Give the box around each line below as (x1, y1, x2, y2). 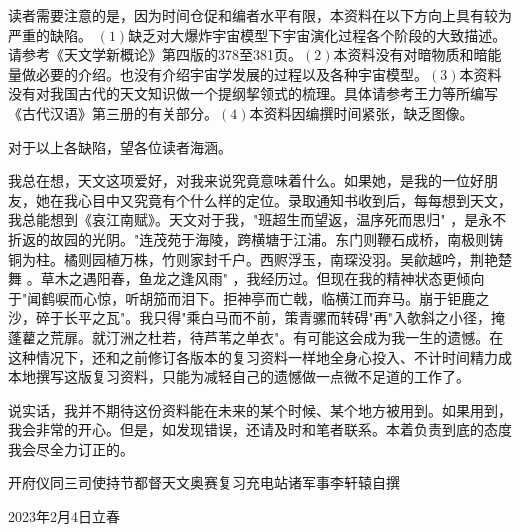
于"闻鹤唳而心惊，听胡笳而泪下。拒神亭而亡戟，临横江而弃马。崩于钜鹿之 (8, 287, 490, 308)
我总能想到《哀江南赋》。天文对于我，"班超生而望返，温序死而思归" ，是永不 (8, 209, 507, 230)
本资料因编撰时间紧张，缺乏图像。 (249, 102, 474, 123)
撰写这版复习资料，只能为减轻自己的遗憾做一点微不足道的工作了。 (35, 366, 470, 387)
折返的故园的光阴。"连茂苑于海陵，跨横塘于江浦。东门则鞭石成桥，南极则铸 (8, 228, 504, 249)
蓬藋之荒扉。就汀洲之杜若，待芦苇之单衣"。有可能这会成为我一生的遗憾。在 (8, 326, 504, 347)
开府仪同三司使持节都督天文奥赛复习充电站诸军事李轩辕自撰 (8, 472, 400, 493)
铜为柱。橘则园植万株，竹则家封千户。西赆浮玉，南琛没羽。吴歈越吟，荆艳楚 (8, 248, 512, 269)
